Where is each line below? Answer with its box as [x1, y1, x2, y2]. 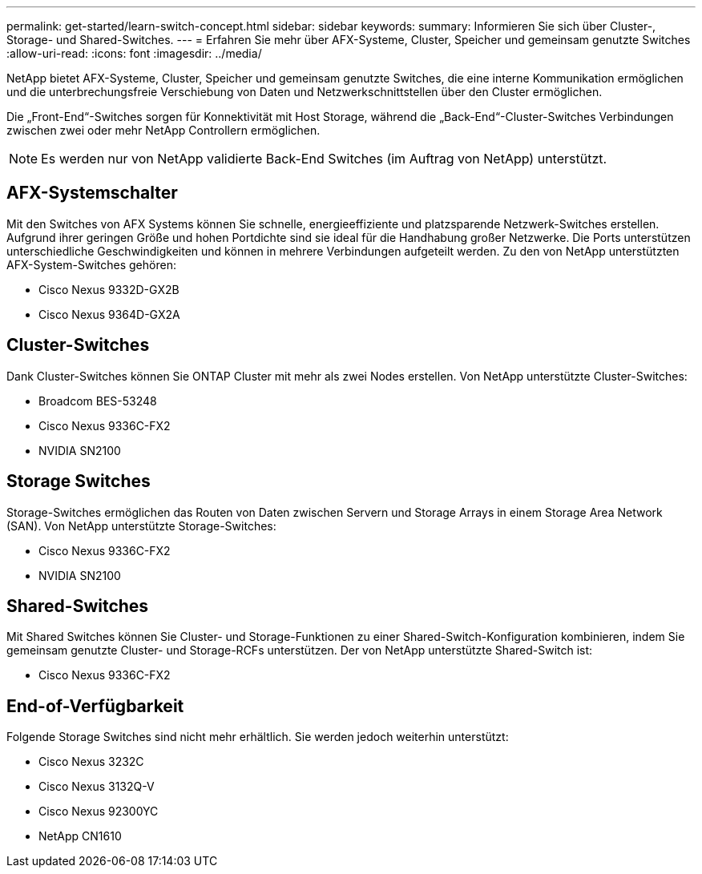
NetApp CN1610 [38, 829, 122, 844]
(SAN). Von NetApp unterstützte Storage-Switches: [6, 518, 276, 533]
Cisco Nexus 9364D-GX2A [38, 307, 180, 321]
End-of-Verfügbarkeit [6, 695, 184, 716]
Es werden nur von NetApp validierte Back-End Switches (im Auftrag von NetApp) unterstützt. [41, 151, 607, 167]
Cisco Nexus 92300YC [38, 804, 159, 819]
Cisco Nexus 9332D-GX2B [38, 282, 180, 296]
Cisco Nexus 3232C [38, 755, 144, 769]
